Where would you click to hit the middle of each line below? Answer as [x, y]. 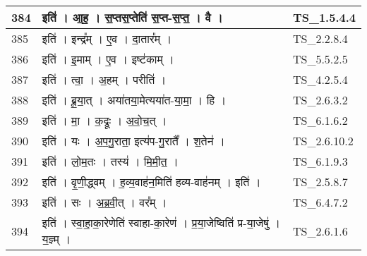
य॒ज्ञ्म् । [56, 239]
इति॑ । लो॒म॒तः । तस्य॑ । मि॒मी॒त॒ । [110, 161]
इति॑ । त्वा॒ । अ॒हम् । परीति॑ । [104, 79]
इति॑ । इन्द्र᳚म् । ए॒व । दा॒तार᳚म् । [107, 38]
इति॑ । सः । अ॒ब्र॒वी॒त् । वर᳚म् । [104, 202]
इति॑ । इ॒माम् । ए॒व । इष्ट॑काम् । [108, 59]
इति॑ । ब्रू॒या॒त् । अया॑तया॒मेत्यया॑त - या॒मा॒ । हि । [134, 100]
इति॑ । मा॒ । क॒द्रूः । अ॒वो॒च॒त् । [104, 120]
